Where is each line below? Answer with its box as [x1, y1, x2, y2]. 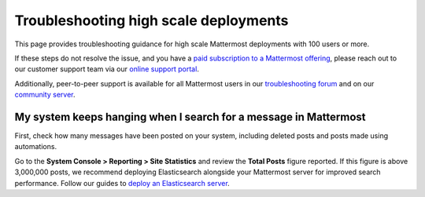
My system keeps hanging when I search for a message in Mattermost [14, 110, 366, 123]
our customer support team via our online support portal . [14, 64, 200, 74]
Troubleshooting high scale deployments [14, 12, 289, 29]
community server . [14, 90, 76, 100]
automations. [14, 142, 57, 151]
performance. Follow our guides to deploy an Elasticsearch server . [14, 178, 230, 188]
